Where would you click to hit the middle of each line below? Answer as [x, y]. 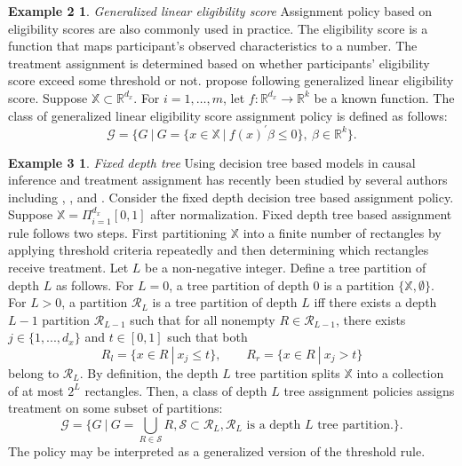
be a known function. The [384, 97]
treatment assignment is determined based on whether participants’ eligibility [219, 63]
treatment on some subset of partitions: [115, 408]
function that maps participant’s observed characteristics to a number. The [213, 46]
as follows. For [95, 284]
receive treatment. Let [68, 268]
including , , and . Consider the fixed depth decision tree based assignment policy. [231, 197]
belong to [34, 373]
